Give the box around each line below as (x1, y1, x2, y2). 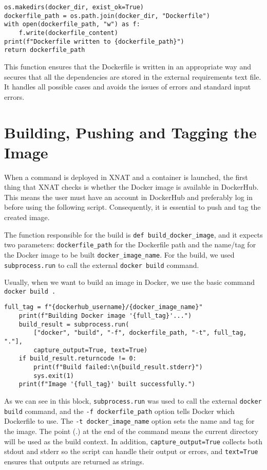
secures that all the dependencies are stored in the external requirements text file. (4, 71, 261, 82)
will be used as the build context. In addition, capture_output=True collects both (4, 436, 262, 446)
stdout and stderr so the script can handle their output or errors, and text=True (4, 446, 258, 457)
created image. (4, 212, 50, 222)
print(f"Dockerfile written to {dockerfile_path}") (4, 38, 184, 45)
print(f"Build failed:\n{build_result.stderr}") (33, 364, 203, 371)
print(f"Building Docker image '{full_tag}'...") (18, 312, 192, 320)
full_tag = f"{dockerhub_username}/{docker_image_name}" (4, 303, 203, 311)
